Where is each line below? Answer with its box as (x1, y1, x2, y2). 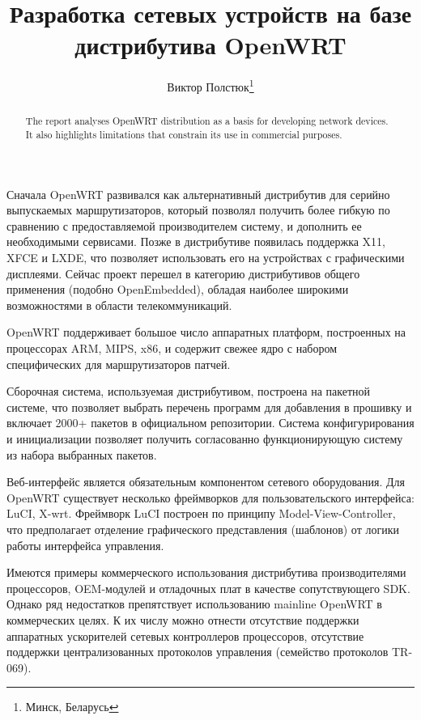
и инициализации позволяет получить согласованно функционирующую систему (6, 430, 403, 447)
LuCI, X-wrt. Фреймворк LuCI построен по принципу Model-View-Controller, (6, 505, 396, 522)
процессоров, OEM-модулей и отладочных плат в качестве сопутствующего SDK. (6, 579, 410, 596)
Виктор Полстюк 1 (167, 76, 254, 95)
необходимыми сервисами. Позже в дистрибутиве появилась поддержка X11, (6, 233, 386, 250)
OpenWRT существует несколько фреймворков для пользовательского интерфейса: (6, 489, 415, 506)
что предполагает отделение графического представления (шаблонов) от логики (6, 520, 399, 537)
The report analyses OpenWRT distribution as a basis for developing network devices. (25, 114, 389, 128)
